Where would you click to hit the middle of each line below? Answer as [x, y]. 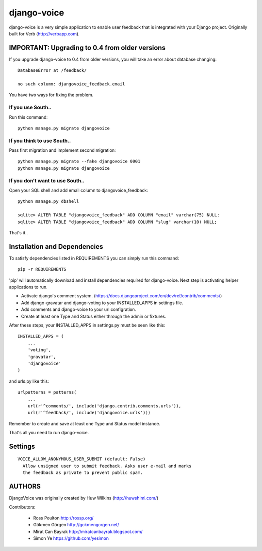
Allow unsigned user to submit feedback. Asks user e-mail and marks [107, 466]
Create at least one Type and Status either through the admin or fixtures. [94, 316]
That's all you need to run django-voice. [49, 433]
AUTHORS [25, 487]
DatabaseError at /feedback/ [52, 71]
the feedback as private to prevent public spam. [83, 473]
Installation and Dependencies [56, 247]
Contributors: [22, 507]
